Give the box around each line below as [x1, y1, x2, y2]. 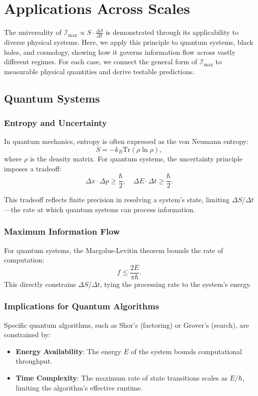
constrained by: [4, 329, 51, 340]
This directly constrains [4, 278, 76, 289]
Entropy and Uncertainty [4, 117, 107, 129]
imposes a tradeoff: [4, 163, 62, 173]
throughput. [15, 356, 52, 366]
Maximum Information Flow [4, 225, 120, 238]
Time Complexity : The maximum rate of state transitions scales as [15, 373, 228, 383]
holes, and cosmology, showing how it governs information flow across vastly [4, 46, 236, 57]
